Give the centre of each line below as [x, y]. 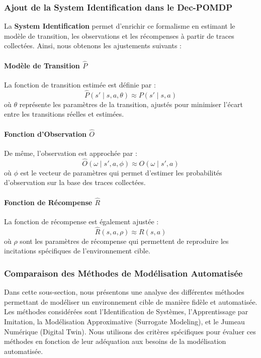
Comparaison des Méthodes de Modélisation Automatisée [123, 273]
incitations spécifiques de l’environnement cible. [77, 251]
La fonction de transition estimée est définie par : [80, 85]
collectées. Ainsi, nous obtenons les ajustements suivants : [93, 46]
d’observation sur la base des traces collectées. [75, 182]
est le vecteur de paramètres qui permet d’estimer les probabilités [121, 172]
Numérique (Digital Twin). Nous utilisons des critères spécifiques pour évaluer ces [130, 331]
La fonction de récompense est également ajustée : [81, 221]
